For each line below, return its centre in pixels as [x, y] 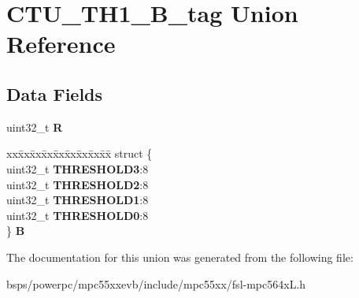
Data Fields [55, 93]
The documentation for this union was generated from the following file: [180, 257]
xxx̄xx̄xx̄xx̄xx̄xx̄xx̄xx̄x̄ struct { [80, 153]
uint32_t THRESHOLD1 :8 [78, 200]
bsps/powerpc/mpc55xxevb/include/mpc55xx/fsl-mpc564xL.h [156, 283]
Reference [61, 44]
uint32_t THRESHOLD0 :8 [78, 215]
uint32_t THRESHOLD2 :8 [78, 184]
